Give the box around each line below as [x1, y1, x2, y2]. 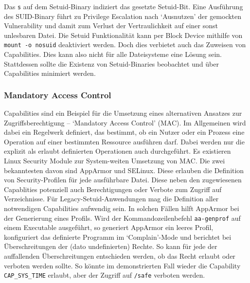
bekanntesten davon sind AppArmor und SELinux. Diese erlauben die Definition [4, 165, 244, 175]
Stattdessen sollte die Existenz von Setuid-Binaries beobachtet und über [4, 58, 219, 69]
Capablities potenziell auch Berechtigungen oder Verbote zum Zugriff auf [4, 184, 222, 194]
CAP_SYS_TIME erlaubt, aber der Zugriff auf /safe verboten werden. [4, 270, 205, 280]
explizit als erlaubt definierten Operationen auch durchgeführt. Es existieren [4, 146, 231, 156]
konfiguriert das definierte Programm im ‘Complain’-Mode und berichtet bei [4, 231, 232, 242]
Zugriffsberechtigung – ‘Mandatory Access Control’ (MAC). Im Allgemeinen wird [4, 117, 246, 127]
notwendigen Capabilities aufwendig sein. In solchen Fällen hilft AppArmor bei [4, 203, 239, 213]
